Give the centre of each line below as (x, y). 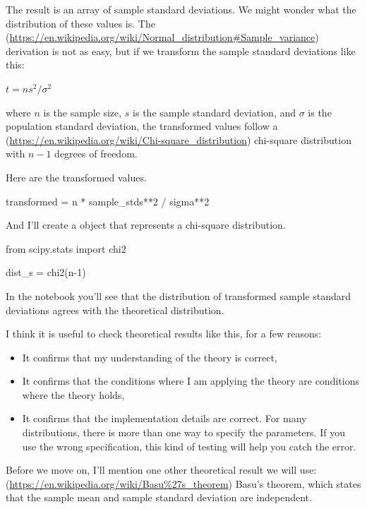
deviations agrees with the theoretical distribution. (115, 310)
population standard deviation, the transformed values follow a (142, 126)
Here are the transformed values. (76, 177)
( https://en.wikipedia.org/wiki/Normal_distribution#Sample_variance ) (162, 37)
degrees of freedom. (96, 154)
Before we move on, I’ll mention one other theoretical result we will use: (161, 470)
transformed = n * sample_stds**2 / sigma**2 (108, 201)
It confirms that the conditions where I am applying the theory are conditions (191, 381)
